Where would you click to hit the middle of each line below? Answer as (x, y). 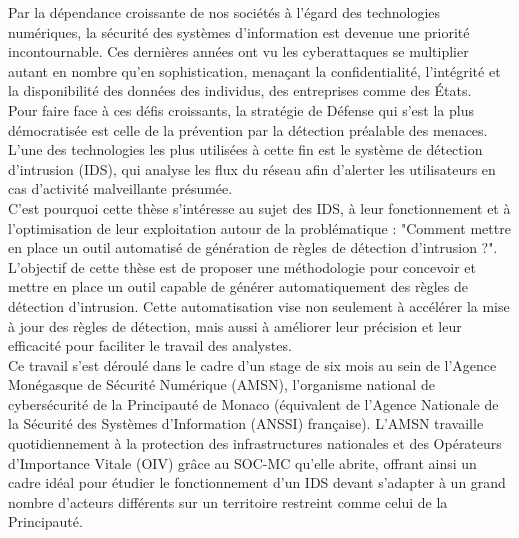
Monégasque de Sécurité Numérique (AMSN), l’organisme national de (221, 384)
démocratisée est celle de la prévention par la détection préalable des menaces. (248, 129)
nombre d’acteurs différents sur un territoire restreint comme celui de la (228, 501)
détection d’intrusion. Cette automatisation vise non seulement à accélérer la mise (259, 305)
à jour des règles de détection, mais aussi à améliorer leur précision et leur (235, 325)
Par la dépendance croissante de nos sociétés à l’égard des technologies (224, 12)
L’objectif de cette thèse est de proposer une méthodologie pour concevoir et (242, 266)
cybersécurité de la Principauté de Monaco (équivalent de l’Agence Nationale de (253, 403)
